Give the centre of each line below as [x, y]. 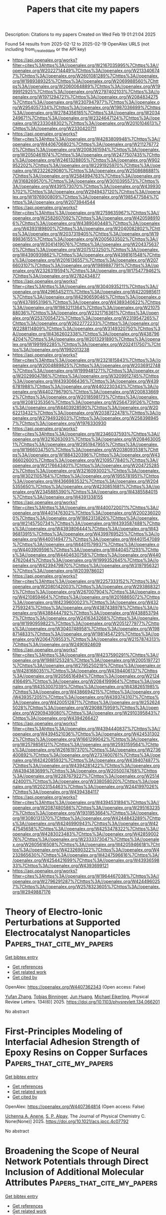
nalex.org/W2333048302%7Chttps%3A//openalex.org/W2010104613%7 [86, 123]
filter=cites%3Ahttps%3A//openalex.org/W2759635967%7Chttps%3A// [86, 213]
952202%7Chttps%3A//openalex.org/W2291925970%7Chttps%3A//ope [86, 165]
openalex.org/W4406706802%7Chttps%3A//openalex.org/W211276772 [85, 144]
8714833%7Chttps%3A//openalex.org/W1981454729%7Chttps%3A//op [86, 634]
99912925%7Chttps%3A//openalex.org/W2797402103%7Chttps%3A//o [86, 91]
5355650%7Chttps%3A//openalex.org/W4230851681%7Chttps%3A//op [86, 486]
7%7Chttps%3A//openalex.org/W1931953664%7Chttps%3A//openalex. [85, 813]
